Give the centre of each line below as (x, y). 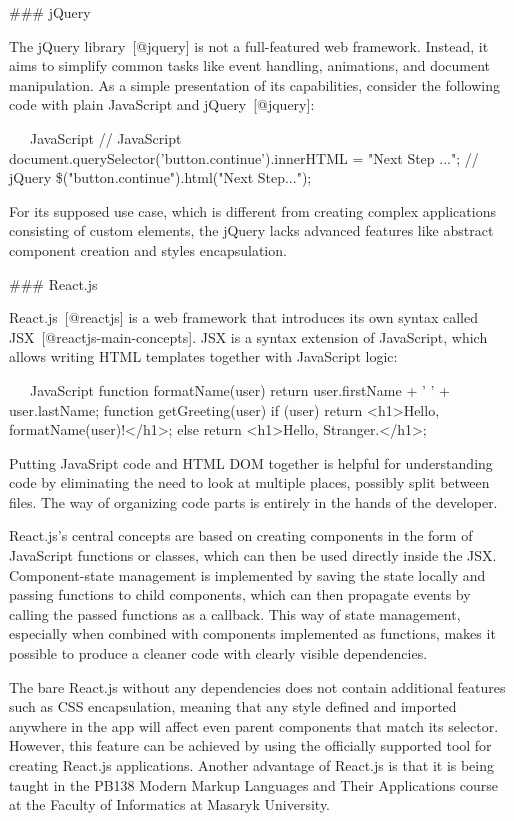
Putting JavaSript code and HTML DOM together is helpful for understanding (251, 462)
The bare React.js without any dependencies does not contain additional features (257, 686)
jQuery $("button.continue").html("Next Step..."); (160, 177)
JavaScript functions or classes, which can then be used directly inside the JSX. (253, 555)
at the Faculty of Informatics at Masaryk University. (170, 804)
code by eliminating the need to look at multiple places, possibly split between (249, 482)
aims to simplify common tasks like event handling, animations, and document (250, 65)
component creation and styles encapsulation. (148, 249)
